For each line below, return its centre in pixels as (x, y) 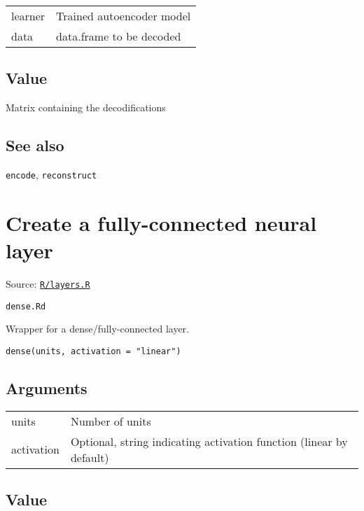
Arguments (47, 387)
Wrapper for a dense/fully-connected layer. (97, 329)
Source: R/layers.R (48, 283)
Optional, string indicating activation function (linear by (209, 441)
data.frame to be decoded (119, 36)
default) (90, 457)
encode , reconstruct (51, 174)
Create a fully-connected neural (161, 222)
